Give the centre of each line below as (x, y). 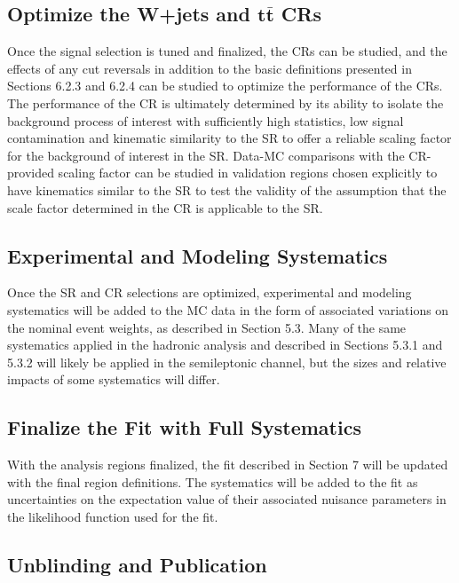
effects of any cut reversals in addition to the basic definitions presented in (210, 68)
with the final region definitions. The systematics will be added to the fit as (213, 481)
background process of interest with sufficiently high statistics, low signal (206, 120)
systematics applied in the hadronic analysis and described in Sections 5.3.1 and (225, 345)
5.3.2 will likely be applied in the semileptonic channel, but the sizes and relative (227, 362)
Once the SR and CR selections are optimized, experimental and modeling (210, 292)
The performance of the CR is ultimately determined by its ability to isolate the (226, 102)
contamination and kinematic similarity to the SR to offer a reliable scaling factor (229, 138)
